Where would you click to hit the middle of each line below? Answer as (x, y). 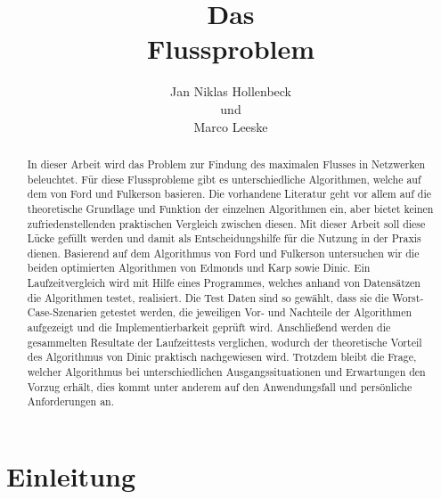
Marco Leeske (231, 126)
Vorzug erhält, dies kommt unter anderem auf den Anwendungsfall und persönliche (220, 386)
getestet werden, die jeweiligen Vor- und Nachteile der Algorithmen (256, 312)
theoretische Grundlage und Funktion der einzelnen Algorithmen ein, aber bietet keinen (230, 208)
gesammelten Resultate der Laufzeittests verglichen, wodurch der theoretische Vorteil (225, 342)
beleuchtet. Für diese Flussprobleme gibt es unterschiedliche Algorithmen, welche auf (224, 179)
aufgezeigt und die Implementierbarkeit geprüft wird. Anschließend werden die (209, 327)
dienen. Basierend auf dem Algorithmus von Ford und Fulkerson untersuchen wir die (223, 253)
